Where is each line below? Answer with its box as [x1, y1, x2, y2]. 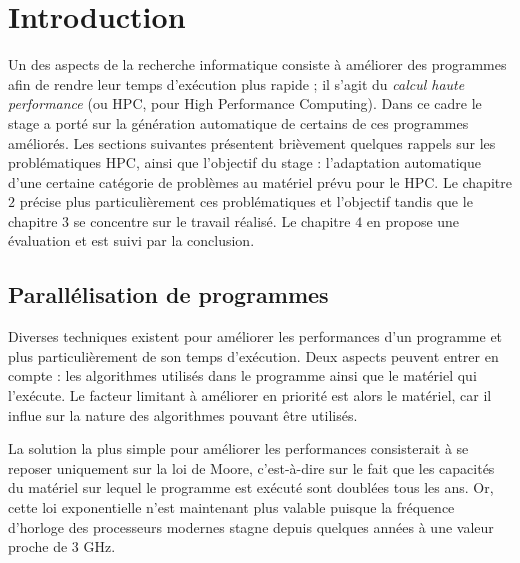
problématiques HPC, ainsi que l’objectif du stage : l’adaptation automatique [8, 152, 482, 173]
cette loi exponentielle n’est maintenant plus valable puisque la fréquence [8, 497, 455, 518]
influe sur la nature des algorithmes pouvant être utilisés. [8, 404, 358, 425]
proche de [8, 536, 68, 557]
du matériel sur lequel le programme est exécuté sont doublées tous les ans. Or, [8, 477, 494, 498]
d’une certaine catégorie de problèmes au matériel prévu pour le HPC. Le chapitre [8, 171, 512, 192]
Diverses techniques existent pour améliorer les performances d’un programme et [8, 326, 503, 347]
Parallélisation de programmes [8, 279, 329, 310]
